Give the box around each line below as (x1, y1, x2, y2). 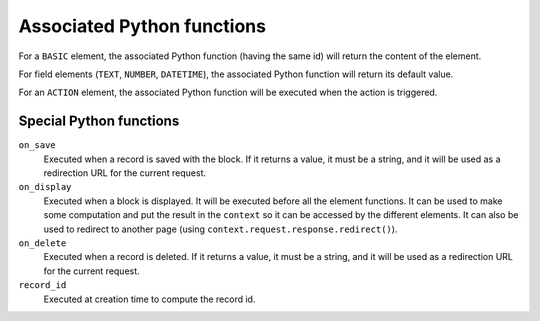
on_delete (18, 237, 67, 249)
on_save (18, 140, 57, 151)
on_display (18, 181, 72, 193)
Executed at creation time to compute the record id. (43, 293, 256, 305)
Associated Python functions (18, 15, 267, 37)
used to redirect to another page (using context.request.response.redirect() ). (43, 223, 398, 235)
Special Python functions (18, 113, 180, 130)
